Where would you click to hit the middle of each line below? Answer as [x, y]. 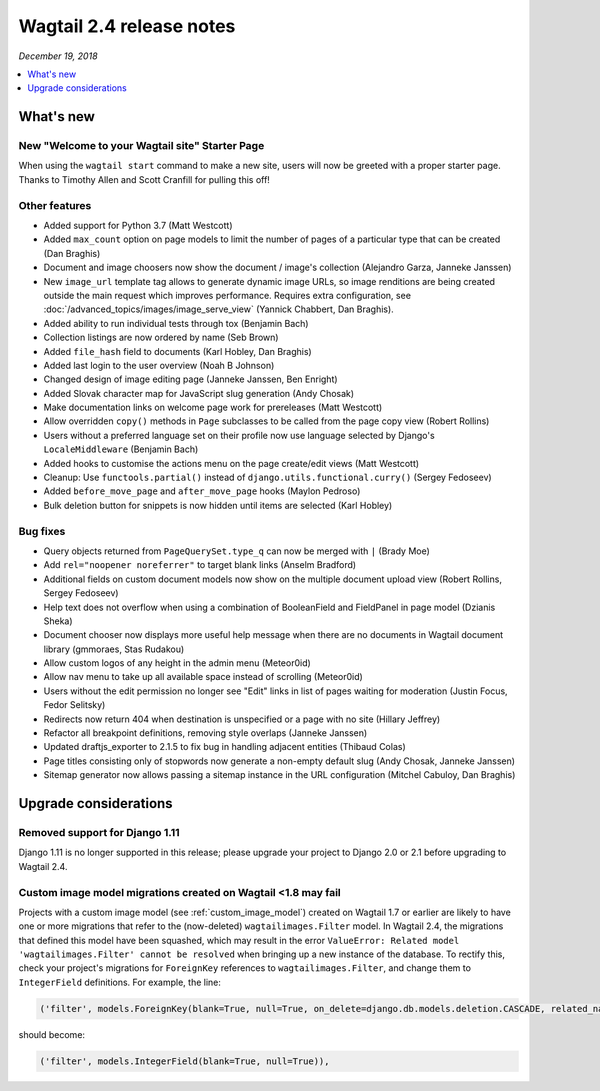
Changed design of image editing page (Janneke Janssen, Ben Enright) [191, 379]
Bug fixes [42, 531]
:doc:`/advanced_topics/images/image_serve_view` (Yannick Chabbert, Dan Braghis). [218, 309]
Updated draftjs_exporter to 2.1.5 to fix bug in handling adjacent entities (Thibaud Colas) [224, 747]
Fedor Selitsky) [74, 705]
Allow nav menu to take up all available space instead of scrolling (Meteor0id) [203, 677]
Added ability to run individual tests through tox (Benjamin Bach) [176, 323]
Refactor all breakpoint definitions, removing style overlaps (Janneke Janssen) [205, 733]
